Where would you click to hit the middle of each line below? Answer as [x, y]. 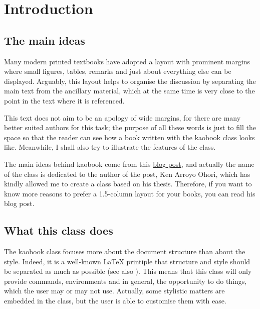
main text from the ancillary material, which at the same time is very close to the [129, 91]
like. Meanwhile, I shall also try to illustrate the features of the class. [110, 147]
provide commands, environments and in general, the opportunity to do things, [125, 281]
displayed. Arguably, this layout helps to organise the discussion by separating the [130, 81]
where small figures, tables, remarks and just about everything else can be [118, 71]
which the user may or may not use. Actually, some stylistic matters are [114, 291]
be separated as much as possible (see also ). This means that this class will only [128, 271]
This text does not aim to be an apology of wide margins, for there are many [122, 117]
